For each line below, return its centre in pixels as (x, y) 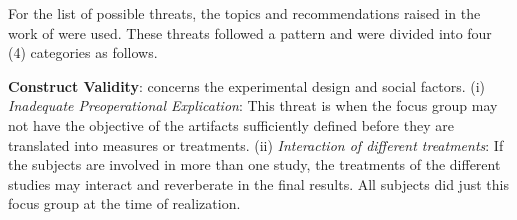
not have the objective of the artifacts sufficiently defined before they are (231, 124)
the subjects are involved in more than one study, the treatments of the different (254, 164)
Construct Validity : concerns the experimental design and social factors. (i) (247, 85)
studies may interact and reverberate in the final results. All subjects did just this (258, 183)
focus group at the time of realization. (124, 203)
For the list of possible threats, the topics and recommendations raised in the (244, 13)
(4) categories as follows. (83, 52)
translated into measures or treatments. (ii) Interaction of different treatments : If (256, 144)
